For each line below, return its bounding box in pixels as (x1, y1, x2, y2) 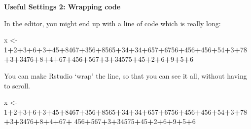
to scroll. (4, 80, 31, 90)
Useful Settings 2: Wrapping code (4, 1, 121, 11)
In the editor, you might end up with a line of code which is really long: (4, 18, 221, 28)
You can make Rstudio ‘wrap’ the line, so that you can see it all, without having (4, 70, 247, 81)
